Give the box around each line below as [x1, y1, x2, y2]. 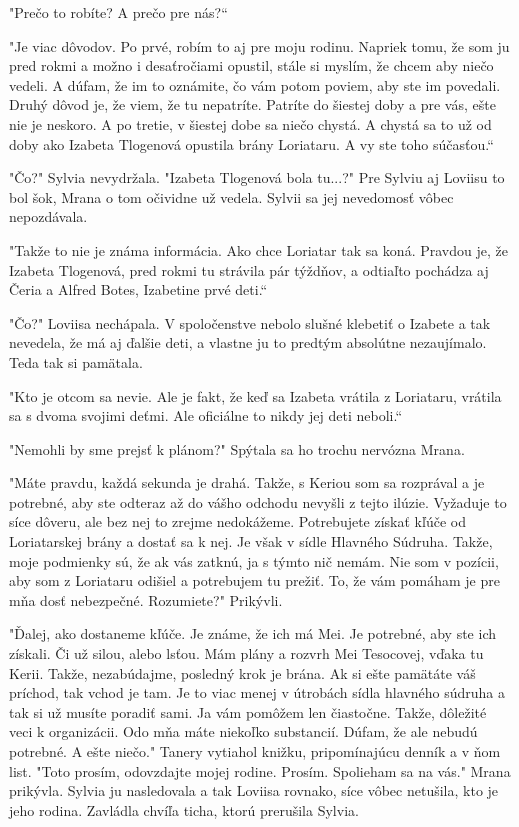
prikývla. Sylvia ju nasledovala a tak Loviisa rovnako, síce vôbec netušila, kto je [9, 780, 499, 801]
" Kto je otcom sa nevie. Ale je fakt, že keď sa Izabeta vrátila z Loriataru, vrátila [9, 385, 502, 406]
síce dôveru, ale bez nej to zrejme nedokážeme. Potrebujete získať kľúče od [9, 511, 466, 532]
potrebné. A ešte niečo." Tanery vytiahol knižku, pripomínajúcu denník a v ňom [9, 741, 501, 761]
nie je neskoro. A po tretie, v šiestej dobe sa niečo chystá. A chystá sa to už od [9, 113, 492, 134]
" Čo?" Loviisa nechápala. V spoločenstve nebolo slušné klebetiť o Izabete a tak [9, 312, 491, 333]
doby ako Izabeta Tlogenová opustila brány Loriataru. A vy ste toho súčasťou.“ [9, 133, 494, 154]
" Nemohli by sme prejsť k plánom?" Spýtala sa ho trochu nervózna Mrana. [9, 438, 465, 459]
